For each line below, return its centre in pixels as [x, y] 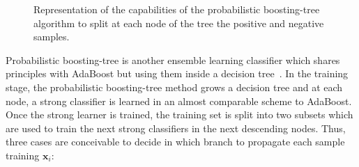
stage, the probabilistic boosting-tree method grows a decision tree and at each [174, 87]
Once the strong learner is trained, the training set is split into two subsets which [179, 114]
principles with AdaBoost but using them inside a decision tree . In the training [177, 73]
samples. [52, 37]
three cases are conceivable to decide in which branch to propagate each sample [175, 142]
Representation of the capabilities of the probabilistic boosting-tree [177, 9]
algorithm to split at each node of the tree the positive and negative [179, 23]
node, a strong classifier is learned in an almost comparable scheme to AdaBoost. [179, 101]
